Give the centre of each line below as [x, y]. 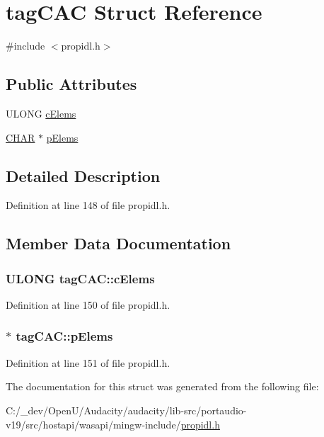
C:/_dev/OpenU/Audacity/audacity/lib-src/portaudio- [126, 410]
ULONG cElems [41, 113]
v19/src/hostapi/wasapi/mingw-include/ [93, 424]
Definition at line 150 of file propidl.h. [88, 304]
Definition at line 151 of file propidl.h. [88, 362]
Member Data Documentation [118, 243]
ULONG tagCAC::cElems [80, 278]
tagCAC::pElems [64, 336]
